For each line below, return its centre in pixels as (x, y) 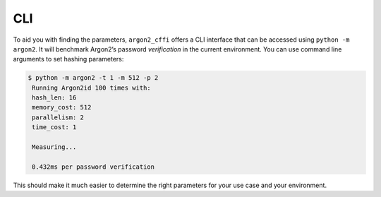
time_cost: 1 (54, 127)
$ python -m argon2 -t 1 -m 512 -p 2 (93, 78)
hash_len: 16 (54, 98)
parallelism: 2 (58, 117)
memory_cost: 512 (62, 107)
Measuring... (54, 147)
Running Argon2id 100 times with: (91, 88)
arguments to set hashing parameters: (68, 59)
